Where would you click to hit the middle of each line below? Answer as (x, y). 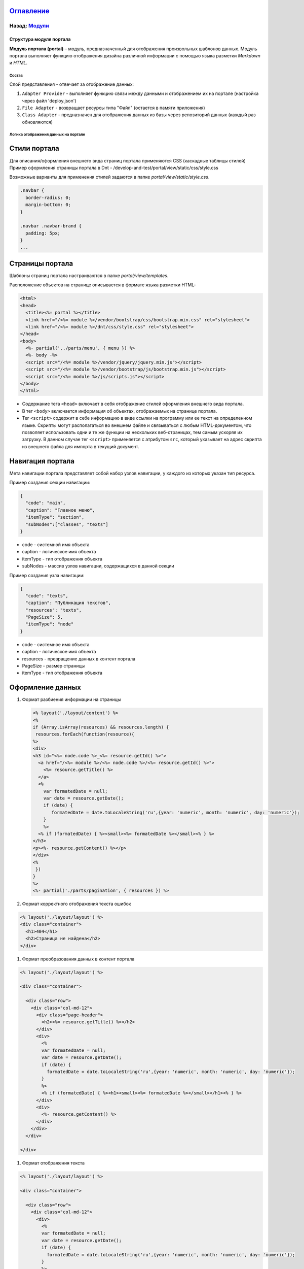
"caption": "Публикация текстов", (68, 603)
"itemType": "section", (55, 517)
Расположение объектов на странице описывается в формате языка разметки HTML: (103, 285)
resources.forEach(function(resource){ (85, 734)
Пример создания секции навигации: (50, 483)
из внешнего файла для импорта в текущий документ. (81, 446)
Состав (16, 76)
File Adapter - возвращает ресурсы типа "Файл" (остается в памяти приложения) (113, 108)
